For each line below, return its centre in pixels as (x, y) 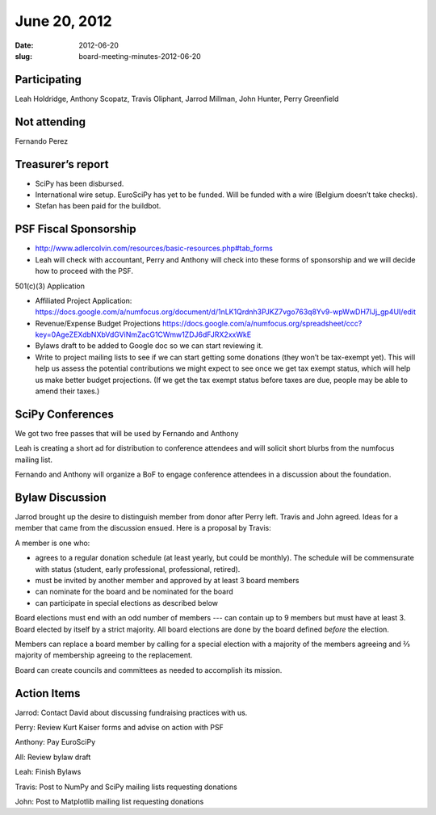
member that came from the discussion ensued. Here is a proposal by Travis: (143, 528)
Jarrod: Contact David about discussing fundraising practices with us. (131, 712)
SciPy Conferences (65, 414)
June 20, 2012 (63, 21)
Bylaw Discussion (61, 497)
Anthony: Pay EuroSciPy (55, 742)
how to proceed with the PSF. (84, 271)
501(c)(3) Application (50, 286)
